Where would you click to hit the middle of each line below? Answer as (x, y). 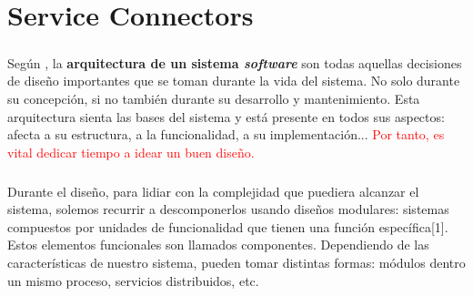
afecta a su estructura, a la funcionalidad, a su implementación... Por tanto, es (226, 134)
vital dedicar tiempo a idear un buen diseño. (131, 152)
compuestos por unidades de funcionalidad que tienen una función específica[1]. (228, 226)
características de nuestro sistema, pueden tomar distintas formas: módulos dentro (236, 263)
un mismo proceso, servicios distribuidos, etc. (133, 280)
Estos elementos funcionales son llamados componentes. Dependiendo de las (218, 245)
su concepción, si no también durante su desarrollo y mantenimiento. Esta (214, 98)
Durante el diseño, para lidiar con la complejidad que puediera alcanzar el (213, 191)
